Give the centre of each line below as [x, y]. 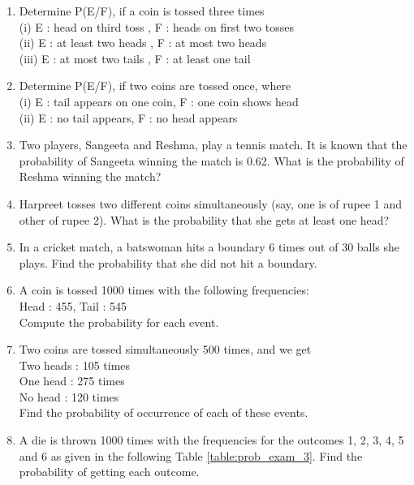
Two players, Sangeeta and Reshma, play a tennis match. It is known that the [213, 145]
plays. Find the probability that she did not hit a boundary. [168, 262]
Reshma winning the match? [90, 176]
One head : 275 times [72, 381]
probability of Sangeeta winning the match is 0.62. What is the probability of [211, 160]
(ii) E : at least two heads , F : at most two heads [143, 43]
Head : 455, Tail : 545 [73, 305]
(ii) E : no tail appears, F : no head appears [128, 117]
